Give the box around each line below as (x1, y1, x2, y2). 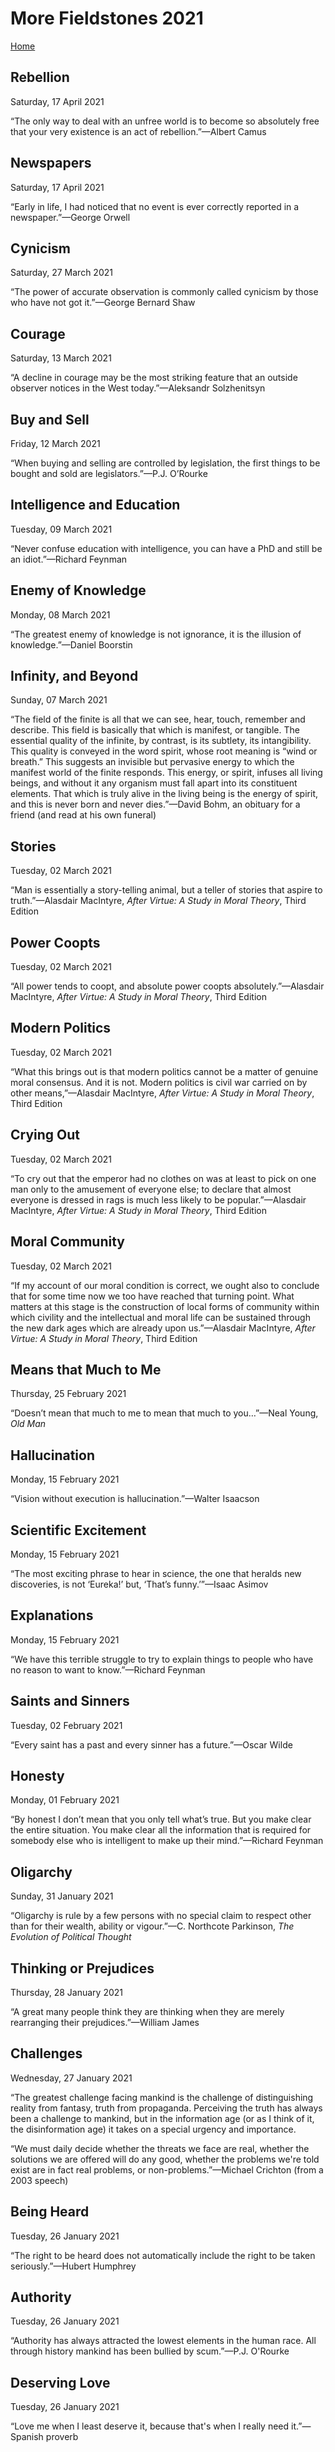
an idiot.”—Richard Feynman (10, 553, 128, 565)
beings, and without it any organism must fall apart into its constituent (10, 777, 298, 789)
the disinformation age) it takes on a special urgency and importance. (10, 2123, 297, 2135)
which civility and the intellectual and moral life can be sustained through (10, 1311, 311, 1323)
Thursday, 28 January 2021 (10, 1987, 124, 1998)
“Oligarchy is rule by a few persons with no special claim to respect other (10, 1910, 312, 1922)
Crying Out (10, 1127, 81, 1144)
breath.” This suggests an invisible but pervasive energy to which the (10, 756, 295, 768)
